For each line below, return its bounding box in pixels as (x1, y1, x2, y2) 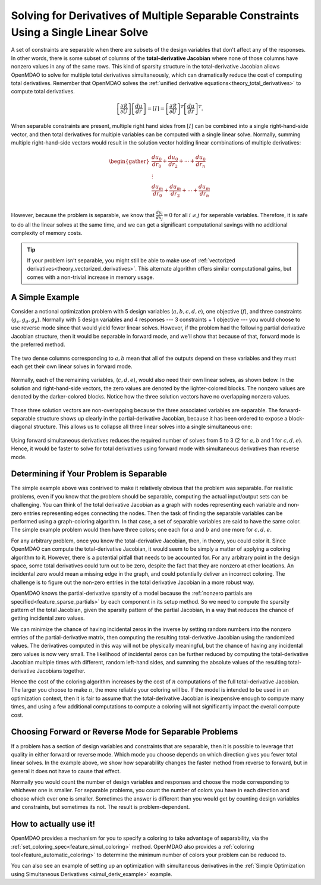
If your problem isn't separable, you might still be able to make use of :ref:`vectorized (27, 257, 235, 264)
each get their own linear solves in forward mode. (11, 363, 133, 370)
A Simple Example (11, 292, 80, 302)
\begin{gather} (109, 158, 150, 165)
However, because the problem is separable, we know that (11, 211, 155, 218)
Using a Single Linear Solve (11, 26, 149, 39)
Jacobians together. (36, 667, 86, 674)
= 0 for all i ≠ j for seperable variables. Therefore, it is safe (163, 211, 309, 218)
